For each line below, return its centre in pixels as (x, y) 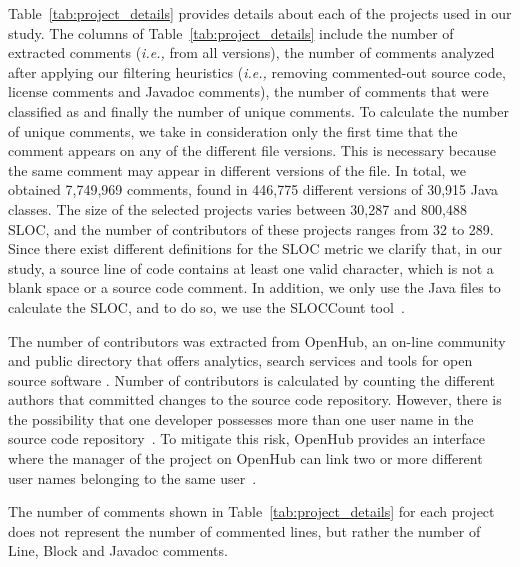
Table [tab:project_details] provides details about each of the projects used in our (260, 13)
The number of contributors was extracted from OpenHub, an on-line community (257, 340)
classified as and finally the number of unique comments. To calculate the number (258, 110)
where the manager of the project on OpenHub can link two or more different (245, 458)
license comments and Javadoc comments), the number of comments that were (248, 91)
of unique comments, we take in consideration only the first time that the (233, 130)
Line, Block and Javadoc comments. (118, 550)
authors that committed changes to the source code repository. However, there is (255, 399)
